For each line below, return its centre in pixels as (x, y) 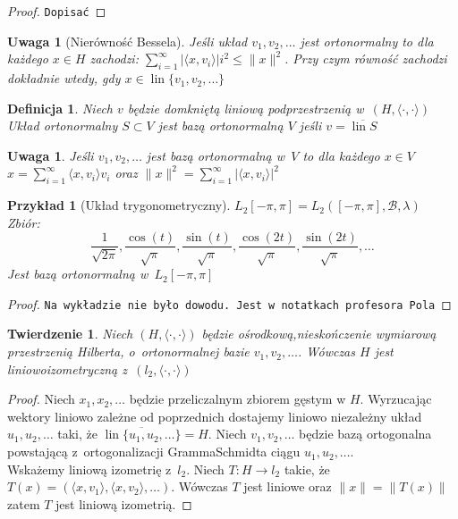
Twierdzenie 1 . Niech (70, 334)
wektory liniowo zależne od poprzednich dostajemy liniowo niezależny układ (215, 416)
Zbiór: (24, 222)
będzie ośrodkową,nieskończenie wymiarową (319, 334)
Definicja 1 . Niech (60, 108)
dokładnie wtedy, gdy (64, 78)
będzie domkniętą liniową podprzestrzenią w (246, 108)
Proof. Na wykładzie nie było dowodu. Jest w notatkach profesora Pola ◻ (229, 303)
